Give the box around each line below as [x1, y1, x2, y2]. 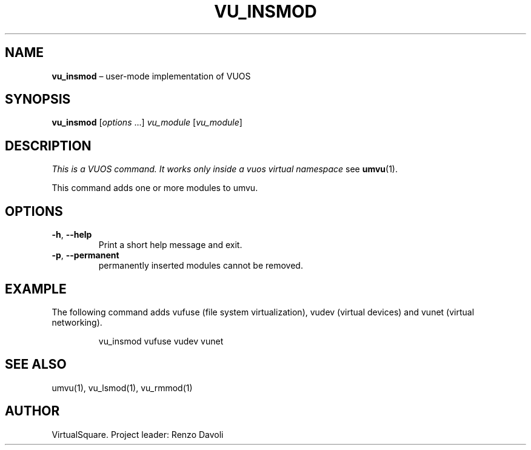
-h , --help [52, 229, 92, 240]
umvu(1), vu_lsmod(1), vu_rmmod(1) [52, 382, 193, 393]
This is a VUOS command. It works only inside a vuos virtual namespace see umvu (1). [52, 164, 398, 175]
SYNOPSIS [5, 92, 71, 107]
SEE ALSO [5, 357, 67, 372]
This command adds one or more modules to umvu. [52, 183, 258, 193]
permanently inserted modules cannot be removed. [98, 260, 303, 271]
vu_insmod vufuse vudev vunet [98, 335, 224, 346]
